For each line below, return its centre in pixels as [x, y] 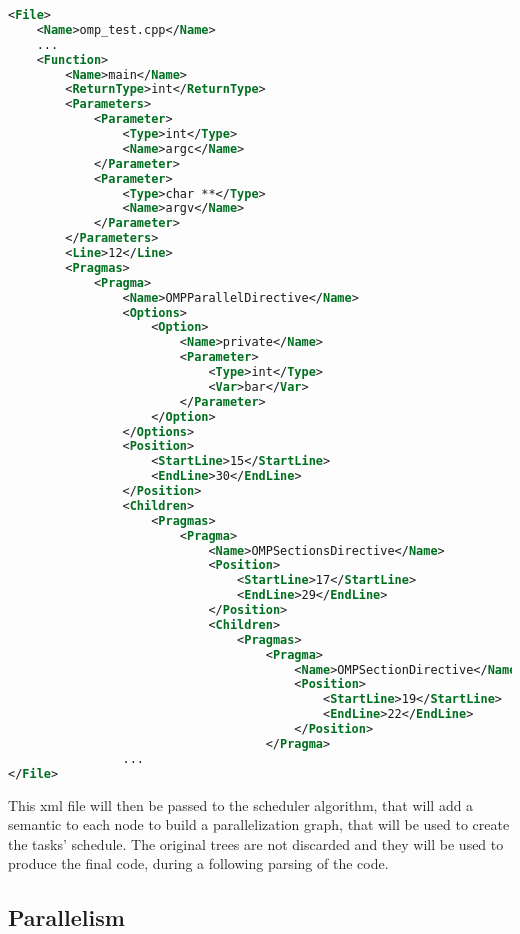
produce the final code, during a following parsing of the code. [198, 863]
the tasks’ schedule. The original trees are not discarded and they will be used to [256, 843]
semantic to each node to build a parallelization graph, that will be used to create [259, 824]
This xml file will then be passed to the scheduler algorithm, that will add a [241, 804]
